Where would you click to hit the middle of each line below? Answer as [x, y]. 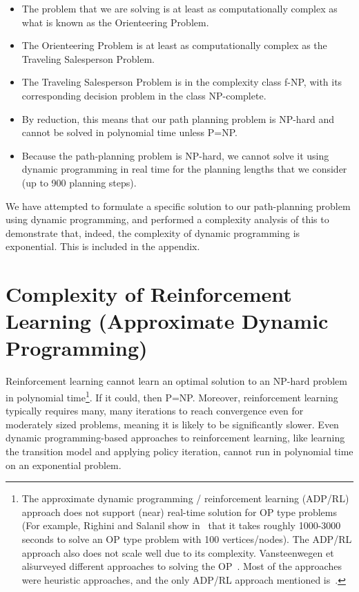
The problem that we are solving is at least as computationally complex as [179, 8]
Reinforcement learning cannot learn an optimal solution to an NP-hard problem [176, 381]
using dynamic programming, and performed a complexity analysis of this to [167, 219]
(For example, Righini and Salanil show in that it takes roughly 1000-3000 [181, 525]
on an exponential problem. [64, 465]
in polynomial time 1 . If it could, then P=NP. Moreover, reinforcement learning [172, 396]
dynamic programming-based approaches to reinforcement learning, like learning [175, 438]
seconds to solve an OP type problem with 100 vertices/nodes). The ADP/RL [187, 539]
